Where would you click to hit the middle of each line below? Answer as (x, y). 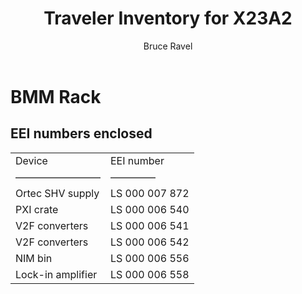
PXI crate (37, 209)
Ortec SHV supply (57, 193)
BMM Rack (56, 96)
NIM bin (34, 258)
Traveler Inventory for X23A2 (168, 18)
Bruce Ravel (168, 46)
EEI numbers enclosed (81, 133)
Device (31, 160)
